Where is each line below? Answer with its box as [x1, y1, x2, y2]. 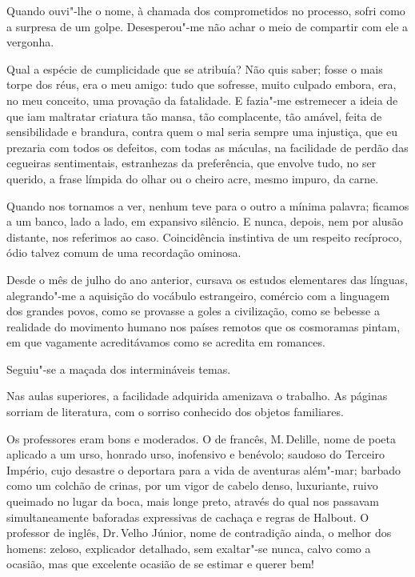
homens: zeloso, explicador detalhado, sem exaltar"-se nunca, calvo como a [6, 539, 371, 556]
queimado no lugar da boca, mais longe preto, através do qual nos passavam [6, 493, 379, 510]
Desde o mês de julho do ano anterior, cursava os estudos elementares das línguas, [6, 270, 408, 287]
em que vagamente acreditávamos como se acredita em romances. [6, 334, 325, 351]
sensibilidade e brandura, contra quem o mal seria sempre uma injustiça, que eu [6, 123, 398, 140]
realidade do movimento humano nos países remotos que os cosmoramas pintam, [6, 318, 401, 335]
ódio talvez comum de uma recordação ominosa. [6, 244, 241, 261]
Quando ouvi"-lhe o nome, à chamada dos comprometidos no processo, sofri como [6, 2, 405, 18]
